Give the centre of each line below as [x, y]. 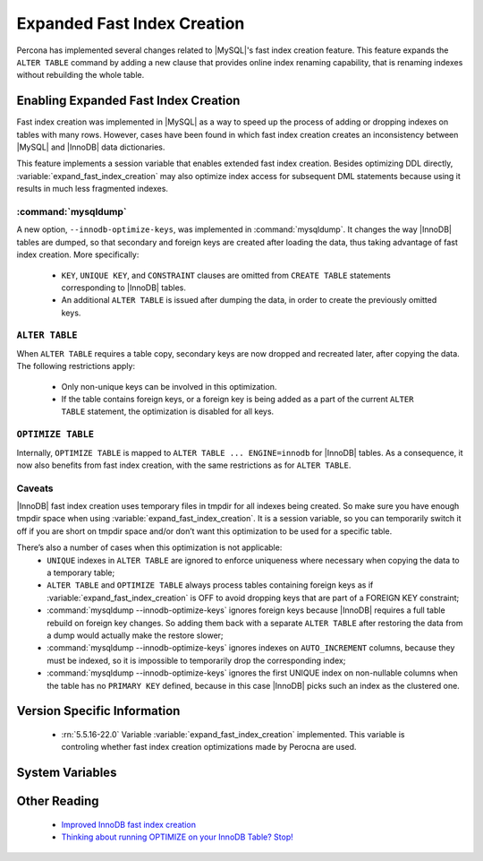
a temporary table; [81, 573]
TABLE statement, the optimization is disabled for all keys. [168, 411]
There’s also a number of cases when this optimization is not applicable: [149, 547]
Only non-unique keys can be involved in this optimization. [169, 386]
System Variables [67, 773]
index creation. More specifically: [78, 254]
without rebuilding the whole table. [80, 75]
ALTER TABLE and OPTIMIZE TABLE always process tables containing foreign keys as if [210, 585]
